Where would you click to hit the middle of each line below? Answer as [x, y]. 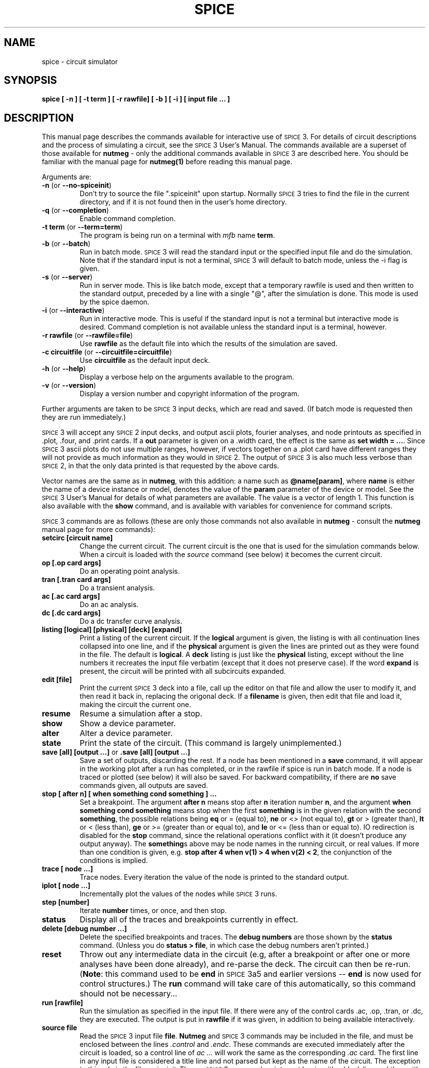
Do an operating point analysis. [130, 571]
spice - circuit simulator [80, 61]
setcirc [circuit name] [77, 538]
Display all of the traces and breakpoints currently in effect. [189, 920]
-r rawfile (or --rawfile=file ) [87, 335]
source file [60, 1028]
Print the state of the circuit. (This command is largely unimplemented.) [211, 743]
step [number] [66, 902]
